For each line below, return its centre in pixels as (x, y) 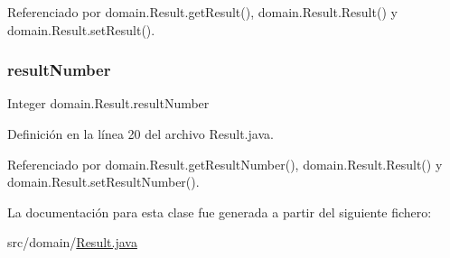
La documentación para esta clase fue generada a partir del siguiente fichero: (220, 212)
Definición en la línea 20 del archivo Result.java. (141, 134)
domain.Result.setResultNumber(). (103, 182)
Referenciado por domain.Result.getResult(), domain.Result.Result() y (202, 12)
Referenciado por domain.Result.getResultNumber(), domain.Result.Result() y (225, 164)
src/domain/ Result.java (72, 242)
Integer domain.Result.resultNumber (108, 103)
